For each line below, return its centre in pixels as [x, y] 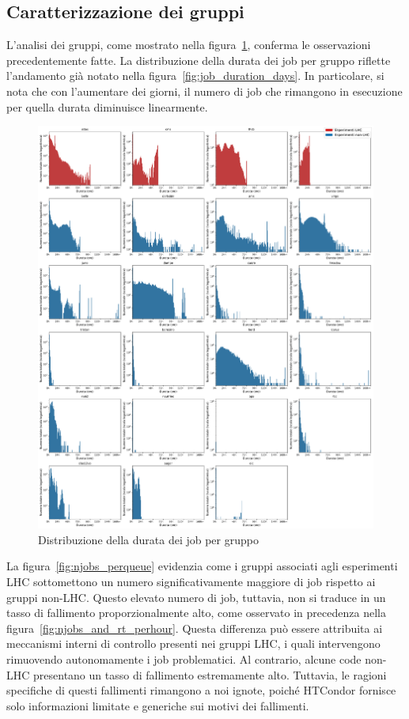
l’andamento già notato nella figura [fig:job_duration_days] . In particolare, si [195, 76]
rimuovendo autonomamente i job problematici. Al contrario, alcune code [184, 658]
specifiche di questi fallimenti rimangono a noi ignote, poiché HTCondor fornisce [201, 690]
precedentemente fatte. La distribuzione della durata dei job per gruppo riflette [199, 60]
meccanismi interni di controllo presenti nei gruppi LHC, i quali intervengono [193, 643]
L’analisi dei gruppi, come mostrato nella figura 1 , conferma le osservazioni [189, 45]
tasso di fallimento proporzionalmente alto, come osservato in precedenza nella [196, 613]
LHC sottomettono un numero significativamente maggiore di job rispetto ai [191, 581]
